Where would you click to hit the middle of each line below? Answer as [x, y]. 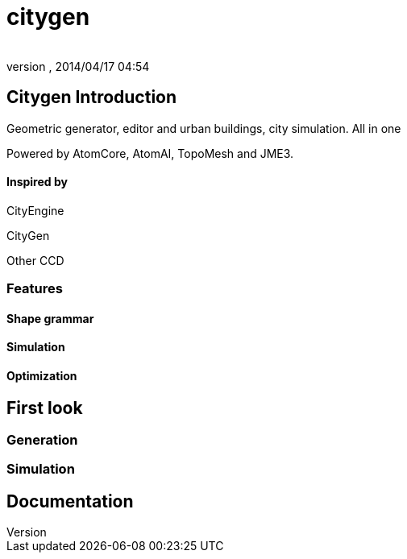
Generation [42, 440]
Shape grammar [50, 318]
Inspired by [37, 182]
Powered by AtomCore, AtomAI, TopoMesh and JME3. [150, 153]
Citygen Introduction [92, 97]
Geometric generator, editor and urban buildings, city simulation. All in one [204, 128]
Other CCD [35, 260]
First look [45, 408]
